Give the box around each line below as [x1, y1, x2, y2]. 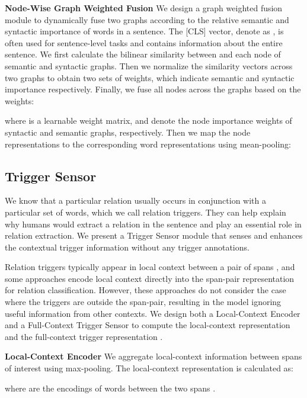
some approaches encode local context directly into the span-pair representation [5, 272, 295, 284]
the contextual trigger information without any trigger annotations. [5, 240, 250, 253]
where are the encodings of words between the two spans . [5, 381, 216, 394]
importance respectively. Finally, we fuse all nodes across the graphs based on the [5, 83, 301, 95]
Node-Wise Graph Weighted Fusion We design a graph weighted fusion [5, 2, 283, 14]
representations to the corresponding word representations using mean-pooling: [5, 137, 291, 150]
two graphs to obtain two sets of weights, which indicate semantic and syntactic [5, 71, 295, 84]
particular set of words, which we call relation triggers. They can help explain [5, 206, 286, 218]
